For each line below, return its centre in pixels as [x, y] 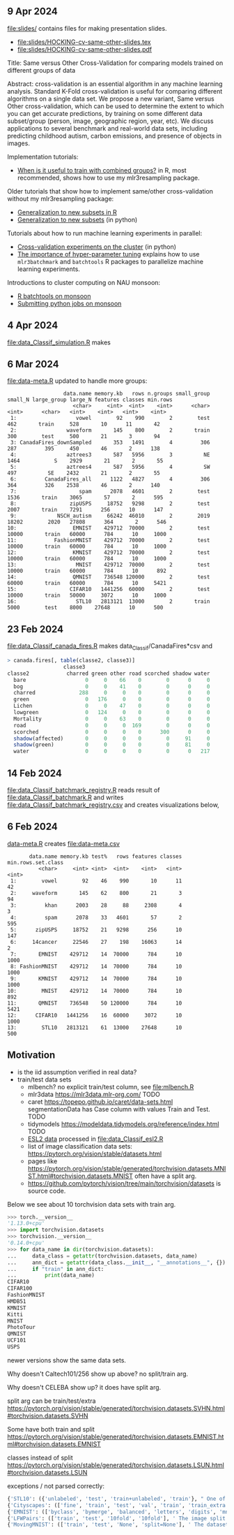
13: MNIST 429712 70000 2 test [109, 565]
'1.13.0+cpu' [26, 1223]
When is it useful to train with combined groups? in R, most [102, 170]
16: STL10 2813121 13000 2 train [109, 602]
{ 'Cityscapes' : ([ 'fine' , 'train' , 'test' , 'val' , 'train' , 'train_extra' [118, 1505]
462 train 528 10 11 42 [84, 424]
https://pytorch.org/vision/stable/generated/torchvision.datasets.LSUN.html [116, 1465]
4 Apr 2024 [33, 325]
